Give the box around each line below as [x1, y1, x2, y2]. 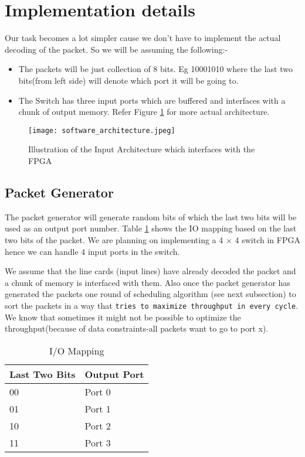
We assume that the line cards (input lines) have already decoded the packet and [5, 265, 296, 277]
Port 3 [84, 435, 111, 449]
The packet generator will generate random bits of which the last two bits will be [5, 210, 297, 223]
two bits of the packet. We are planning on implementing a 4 [5, 233, 223, 245]
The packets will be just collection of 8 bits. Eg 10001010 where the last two [18, 63, 293, 75]
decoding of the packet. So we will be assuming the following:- [5, 43, 228, 55]
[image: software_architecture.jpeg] [28, 126, 175, 135]
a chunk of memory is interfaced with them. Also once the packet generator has [5, 276, 290, 288]
